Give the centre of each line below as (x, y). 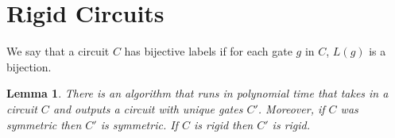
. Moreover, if (291, 108)
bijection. (29, 66)
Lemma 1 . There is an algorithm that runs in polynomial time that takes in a (197, 93)
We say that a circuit (58, 51)
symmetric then (44, 124)
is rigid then (223, 124)
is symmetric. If (139, 124)
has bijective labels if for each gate (208, 51)
